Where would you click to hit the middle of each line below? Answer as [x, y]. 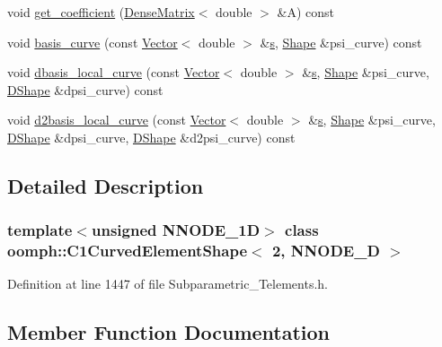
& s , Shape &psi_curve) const [341, 42]
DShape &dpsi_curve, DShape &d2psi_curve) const [151, 137]
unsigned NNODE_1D [176, 230]
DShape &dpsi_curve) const [85, 89]
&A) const [305, 12]
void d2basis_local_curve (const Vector [117, 120]
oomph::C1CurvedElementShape [128, 251]
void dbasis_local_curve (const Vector [114, 72]
